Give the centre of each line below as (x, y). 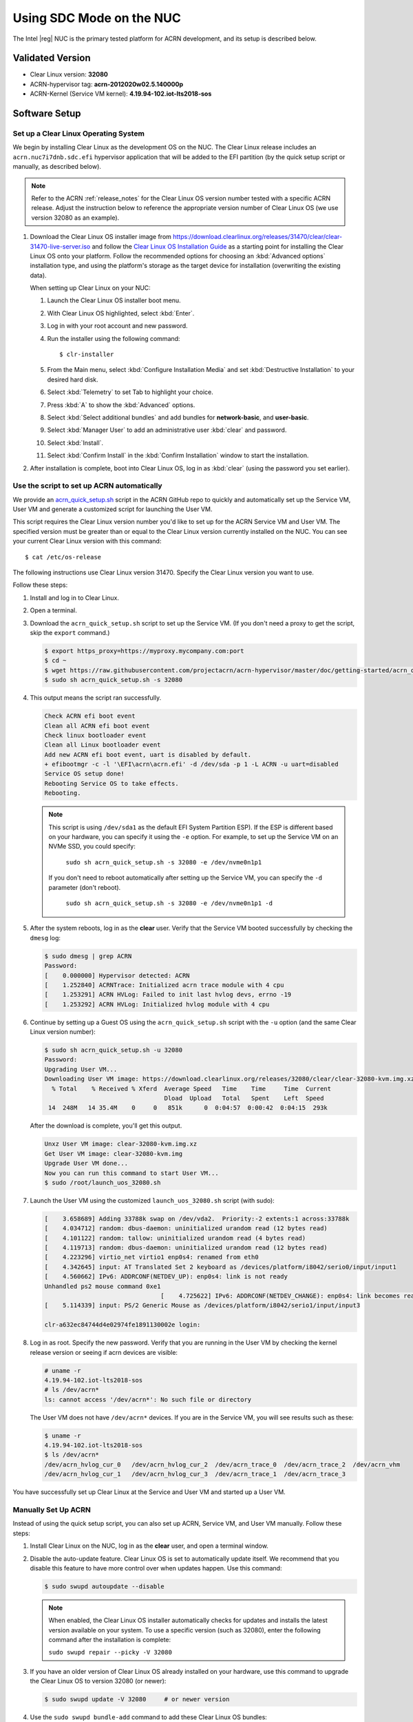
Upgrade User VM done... (86, 1163)
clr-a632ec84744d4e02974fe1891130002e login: (123, 1325)
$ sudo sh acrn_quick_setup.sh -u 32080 (113, 1050)
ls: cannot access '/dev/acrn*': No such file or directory (148, 1399)
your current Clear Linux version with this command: (87, 541)
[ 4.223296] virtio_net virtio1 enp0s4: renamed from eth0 (151, 1257)
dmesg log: (45, 937)
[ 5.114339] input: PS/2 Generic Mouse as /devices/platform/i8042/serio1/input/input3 (202, 1306)
